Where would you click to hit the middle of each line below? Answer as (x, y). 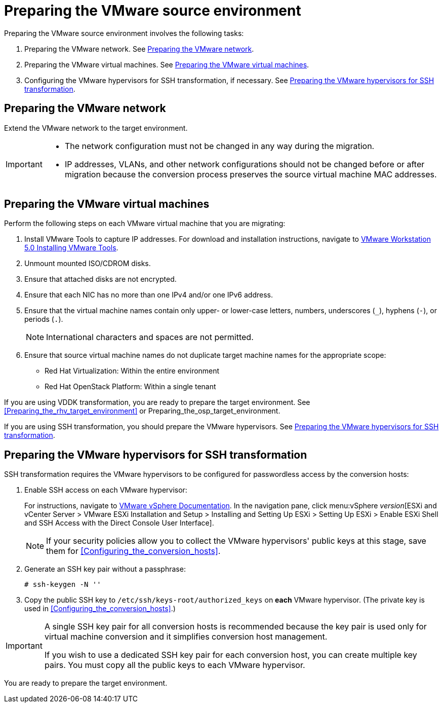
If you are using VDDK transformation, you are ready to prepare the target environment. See (157, 402)
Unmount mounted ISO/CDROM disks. (88, 264)
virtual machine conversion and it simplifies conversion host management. (186, 637)
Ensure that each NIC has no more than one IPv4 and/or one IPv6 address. (149, 295)
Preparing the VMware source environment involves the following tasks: (124, 33)
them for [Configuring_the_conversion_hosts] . (133, 551)
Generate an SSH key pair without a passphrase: (105, 569)
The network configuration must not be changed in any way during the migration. (219, 146)
